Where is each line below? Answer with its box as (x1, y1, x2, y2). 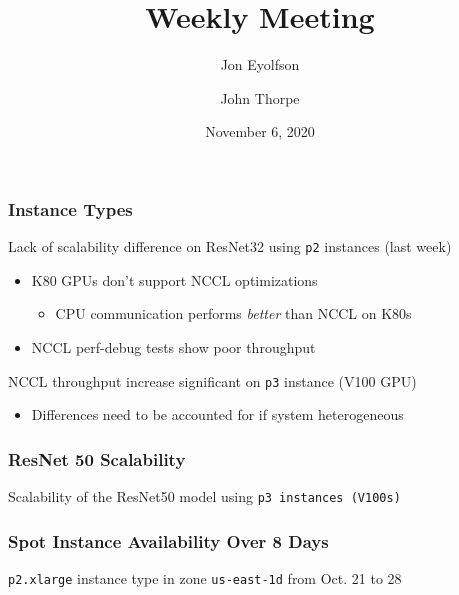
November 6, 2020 (205, 121, 315, 142)
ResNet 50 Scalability (8, 446, 186, 471)
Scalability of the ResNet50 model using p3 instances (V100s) (8, 486, 401, 507)
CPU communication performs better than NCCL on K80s (55, 303, 412, 324)
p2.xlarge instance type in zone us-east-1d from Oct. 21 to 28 (8, 567, 402, 588)
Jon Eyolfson (220, 54, 300, 75)
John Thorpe (220, 87, 300, 108)
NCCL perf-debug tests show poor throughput (31, 337, 316, 358)
